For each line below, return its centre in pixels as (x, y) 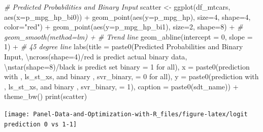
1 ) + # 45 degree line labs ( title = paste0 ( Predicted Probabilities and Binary (124, 46)
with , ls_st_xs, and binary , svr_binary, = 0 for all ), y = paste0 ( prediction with (131, 76)
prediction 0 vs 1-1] (41, 124)
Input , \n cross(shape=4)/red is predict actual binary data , (96, 56)
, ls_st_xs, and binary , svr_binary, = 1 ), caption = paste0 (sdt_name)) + (121, 86)
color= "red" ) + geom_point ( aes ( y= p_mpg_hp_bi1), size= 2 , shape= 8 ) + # (124, 27)
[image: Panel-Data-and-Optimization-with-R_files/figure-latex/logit (126, 114)
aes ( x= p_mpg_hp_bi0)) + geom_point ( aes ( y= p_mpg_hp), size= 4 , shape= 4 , (127, 16)
